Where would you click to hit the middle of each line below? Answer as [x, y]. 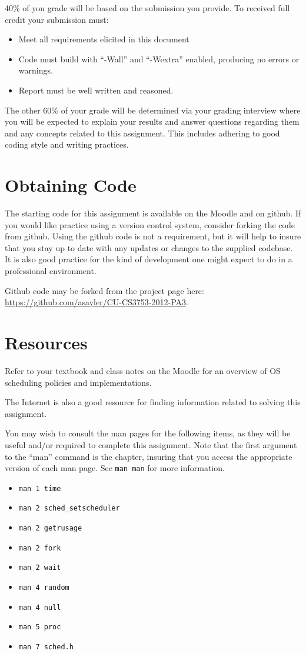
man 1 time [40, 488]
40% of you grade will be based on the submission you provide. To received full [147, 8]
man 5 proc [40, 627]
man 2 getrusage [50, 528]
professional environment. [51, 271]
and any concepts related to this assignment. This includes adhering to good [142, 133]
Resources [46, 342]
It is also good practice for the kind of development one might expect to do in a [149, 259]
